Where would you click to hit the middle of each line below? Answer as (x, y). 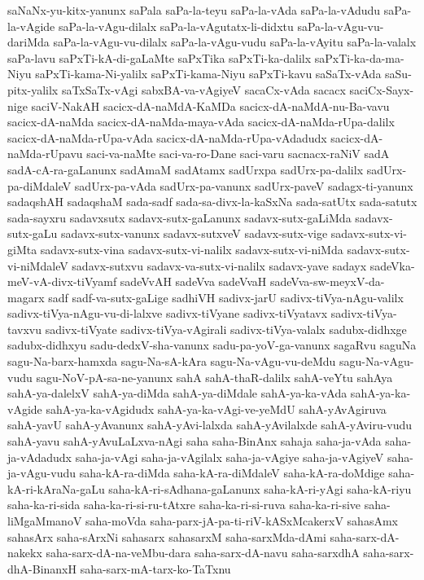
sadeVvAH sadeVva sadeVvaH (193, 281)
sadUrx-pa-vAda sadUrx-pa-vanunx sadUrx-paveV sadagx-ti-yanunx (244, 185)
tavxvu (25, 329)
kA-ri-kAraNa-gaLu (56, 488)
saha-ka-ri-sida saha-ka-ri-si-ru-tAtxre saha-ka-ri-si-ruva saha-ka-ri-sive (184, 505)
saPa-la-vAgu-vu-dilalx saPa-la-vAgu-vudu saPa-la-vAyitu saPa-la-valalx (235, 42)
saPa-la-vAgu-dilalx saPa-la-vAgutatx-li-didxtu (176, 26)
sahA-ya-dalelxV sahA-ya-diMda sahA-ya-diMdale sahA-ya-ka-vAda (177, 393)
